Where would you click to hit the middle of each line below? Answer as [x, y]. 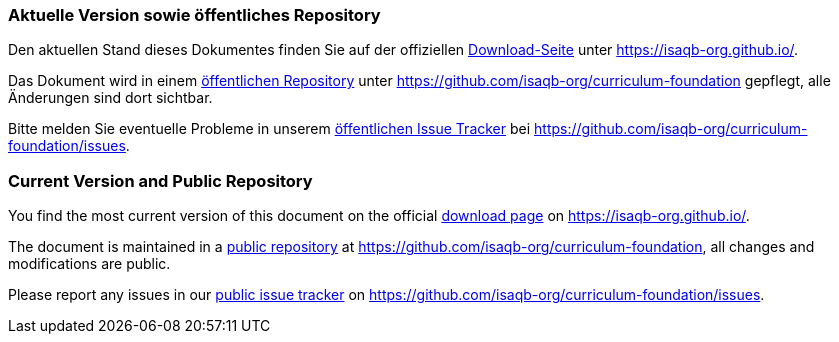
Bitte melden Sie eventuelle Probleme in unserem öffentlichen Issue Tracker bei [269, 129]
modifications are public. [89, 264]
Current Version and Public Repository [160, 180]
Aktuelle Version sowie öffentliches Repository [194, 15]
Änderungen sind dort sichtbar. [110, 98]
